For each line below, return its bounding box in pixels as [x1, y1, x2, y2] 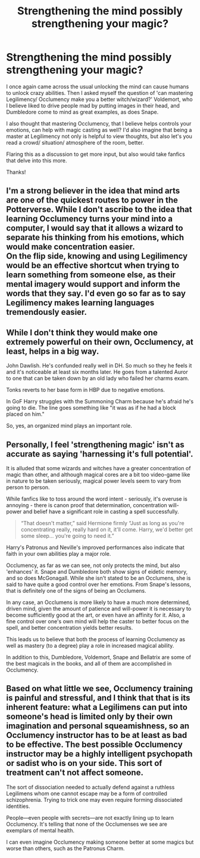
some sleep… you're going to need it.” [20, 532, 114, 539]
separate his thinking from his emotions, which [6, 232, 185, 243]
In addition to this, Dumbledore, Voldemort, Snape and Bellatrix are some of [6, 653, 192, 661]
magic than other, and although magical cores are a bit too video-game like [6, 471, 190, 478]
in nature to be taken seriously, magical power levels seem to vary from [6, 477, 182, 485]
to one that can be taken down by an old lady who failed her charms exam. [6, 375, 189, 382]
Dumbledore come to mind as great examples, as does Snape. [6, 108, 159, 115]
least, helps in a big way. [6, 346, 99, 356]
